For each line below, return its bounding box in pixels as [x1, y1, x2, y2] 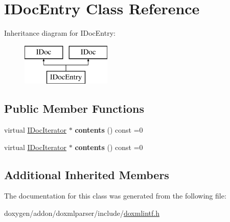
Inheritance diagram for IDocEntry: [4, 28, 116, 38]
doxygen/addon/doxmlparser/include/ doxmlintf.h [4, 208, 159, 218]
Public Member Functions [4, 101, 144, 116]
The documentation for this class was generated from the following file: [4, 190, 226, 201]
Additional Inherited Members [4, 166, 169, 182]
